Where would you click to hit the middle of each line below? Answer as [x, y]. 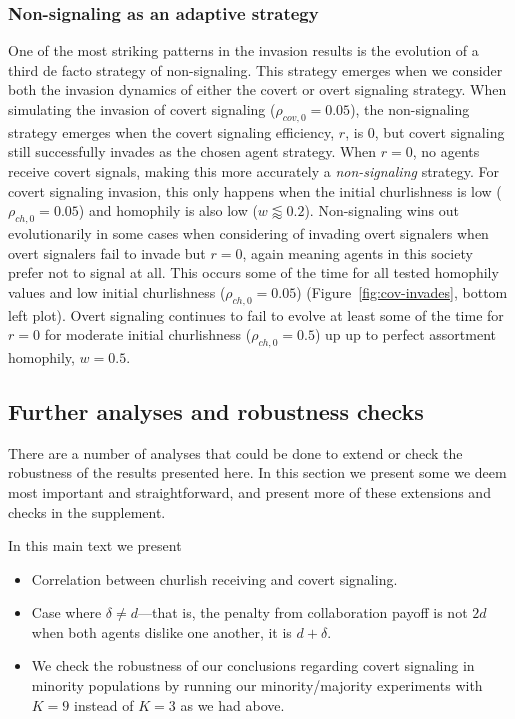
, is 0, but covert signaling [425, 131]
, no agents [446, 151]
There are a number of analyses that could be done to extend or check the [235, 452]
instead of [104, 704]
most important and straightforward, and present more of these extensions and [249, 491]
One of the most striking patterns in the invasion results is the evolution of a [243, 50]
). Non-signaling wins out [381, 210]
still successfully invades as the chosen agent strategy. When [192, 151]
